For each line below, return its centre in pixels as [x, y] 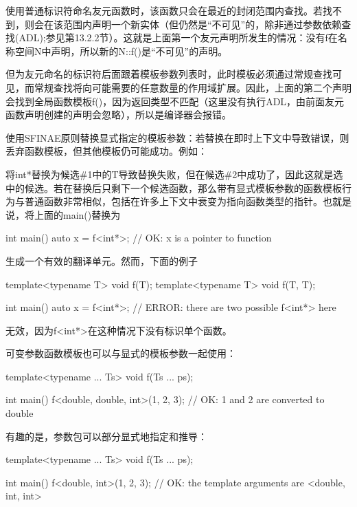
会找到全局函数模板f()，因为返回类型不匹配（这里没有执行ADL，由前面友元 [175, 101]
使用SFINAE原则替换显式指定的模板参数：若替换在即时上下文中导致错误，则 [177, 137]
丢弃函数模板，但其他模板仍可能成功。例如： [106, 151]
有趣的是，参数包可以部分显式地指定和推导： [106, 436]
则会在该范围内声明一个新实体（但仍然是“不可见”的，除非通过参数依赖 [183, 24]
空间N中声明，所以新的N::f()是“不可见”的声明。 [121, 51]
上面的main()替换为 [77, 214]
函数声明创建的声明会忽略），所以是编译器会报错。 [118, 115]
